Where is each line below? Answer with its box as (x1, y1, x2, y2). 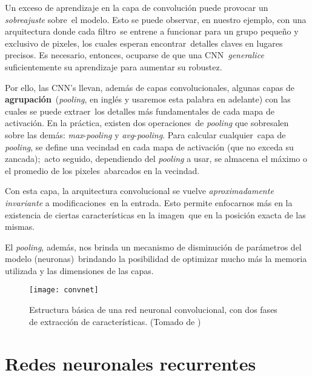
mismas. (5, 220, 35, 233)
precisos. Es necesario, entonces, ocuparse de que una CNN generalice (5, 49, 264, 61)
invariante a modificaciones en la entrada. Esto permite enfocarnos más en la (5, 196, 293, 209)
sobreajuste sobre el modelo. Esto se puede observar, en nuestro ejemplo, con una (5, 13, 307, 25)
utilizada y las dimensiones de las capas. (5, 264, 154, 277)
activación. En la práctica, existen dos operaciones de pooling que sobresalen (5, 116, 289, 129)
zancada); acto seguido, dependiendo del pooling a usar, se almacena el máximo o (5, 152, 308, 165)
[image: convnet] (29, 286, 99, 295)
